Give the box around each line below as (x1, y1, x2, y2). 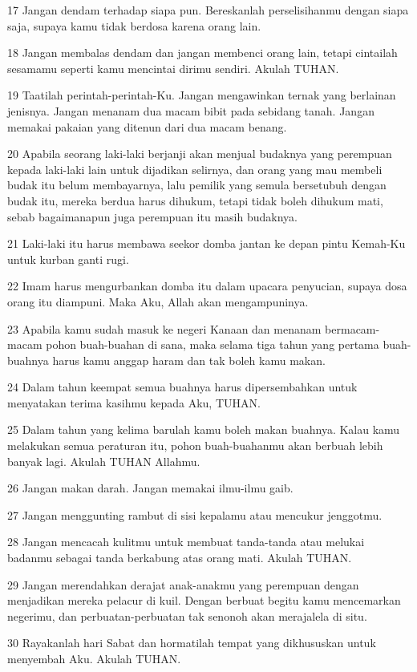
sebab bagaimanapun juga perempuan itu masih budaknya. (7, 208, 298, 225)
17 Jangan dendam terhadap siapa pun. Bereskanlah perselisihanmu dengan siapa (7, 2, 409, 18)
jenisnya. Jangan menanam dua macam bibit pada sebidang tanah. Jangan (7, 102, 374, 119)
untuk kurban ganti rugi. (7, 250, 129, 267)
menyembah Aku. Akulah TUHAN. (7, 650, 181, 666)
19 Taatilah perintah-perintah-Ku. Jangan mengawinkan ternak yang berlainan (7, 87, 396, 103)
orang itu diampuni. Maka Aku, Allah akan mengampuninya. (7, 293, 309, 310)
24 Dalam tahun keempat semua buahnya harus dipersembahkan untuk (7, 379, 358, 395)
